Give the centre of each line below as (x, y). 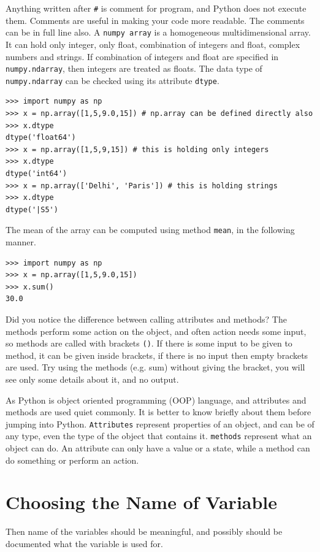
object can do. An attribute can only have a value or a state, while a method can (158, 448)
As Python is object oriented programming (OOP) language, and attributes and (156, 400)
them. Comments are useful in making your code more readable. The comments (155, 20)
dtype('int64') (36, 173)
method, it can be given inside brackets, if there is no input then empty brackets (157, 355)
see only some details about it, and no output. (92, 379)
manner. (21, 242)
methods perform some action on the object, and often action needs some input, (156, 331)
